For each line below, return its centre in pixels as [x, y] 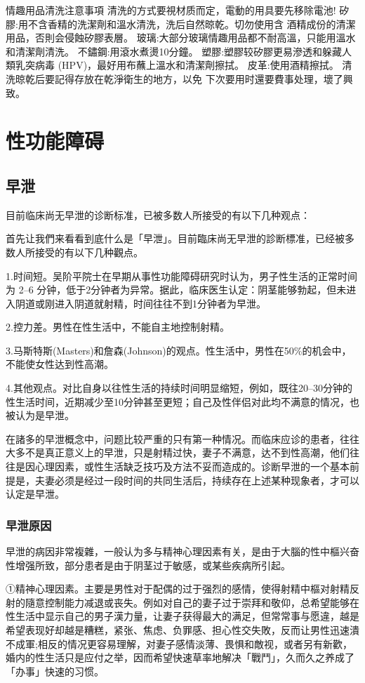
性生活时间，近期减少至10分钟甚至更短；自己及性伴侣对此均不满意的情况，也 [182, 401]
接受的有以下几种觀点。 [89, 252]
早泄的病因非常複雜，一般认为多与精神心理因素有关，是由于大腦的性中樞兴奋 [182, 551]
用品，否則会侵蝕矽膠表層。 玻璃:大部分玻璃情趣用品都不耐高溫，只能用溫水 [181, 38]
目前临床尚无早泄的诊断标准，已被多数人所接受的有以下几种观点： [158, 214]
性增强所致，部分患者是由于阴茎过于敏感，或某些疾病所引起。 [148, 565]
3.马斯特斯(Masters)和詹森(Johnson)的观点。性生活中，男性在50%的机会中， [179, 350]
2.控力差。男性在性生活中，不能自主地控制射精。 [118, 327]
